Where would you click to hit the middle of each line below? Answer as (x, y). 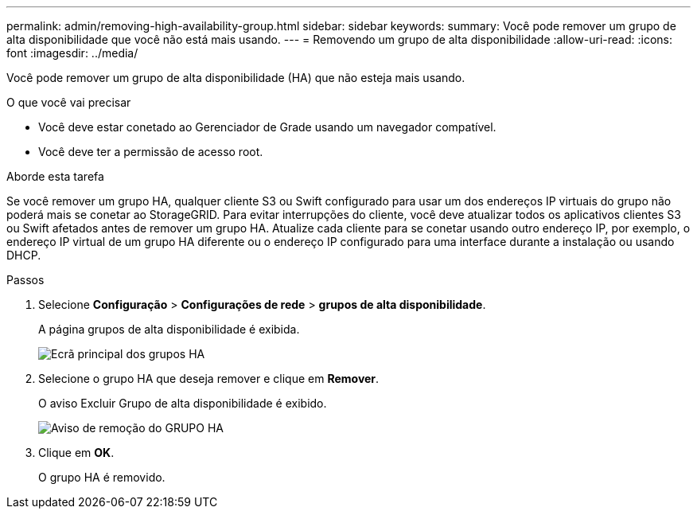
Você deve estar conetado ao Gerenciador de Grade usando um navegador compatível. (267, 127)
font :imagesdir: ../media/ (72, 53)
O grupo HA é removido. (102, 477)
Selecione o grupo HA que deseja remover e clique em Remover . (209, 378)
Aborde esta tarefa (55, 176)
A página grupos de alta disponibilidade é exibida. (169, 329)
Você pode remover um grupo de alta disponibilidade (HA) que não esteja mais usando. (236, 78)
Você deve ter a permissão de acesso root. (151, 152)
